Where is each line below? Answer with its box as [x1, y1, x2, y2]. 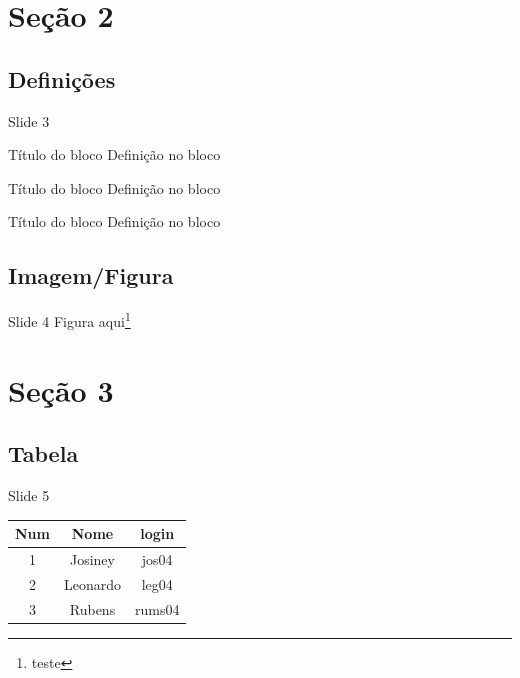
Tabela [8, 438, 79, 469]
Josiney [69, 548, 115, 569]
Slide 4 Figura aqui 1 [8, 308, 131, 331]
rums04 [135, 598, 180, 619]
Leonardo [63, 573, 121, 594]
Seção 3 [8, 369, 114, 410]
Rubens [69, 598, 116, 619]
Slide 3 [8, 110, 50, 131]
